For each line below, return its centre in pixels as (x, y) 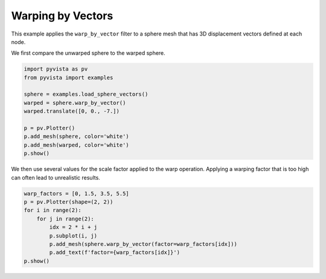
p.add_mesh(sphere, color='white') (76, 136)
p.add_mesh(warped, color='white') (76, 145)
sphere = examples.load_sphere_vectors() (86, 94)
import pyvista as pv (56, 69)
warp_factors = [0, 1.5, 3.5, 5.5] (76, 193)
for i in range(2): (53, 210)
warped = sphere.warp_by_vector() (75, 103)
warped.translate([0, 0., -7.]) (72, 111)
